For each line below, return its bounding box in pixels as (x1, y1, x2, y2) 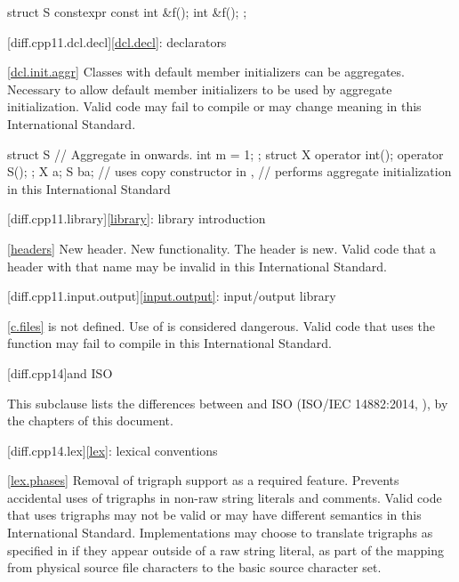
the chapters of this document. (7, 411, 173, 430)
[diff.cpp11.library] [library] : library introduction (7, 209, 266, 228)
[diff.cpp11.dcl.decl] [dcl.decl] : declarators (7, 32, 227, 51)
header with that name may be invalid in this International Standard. (7, 256, 387, 275)
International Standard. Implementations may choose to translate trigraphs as (7, 523, 433, 542)
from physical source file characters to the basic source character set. (7, 558, 382, 577)
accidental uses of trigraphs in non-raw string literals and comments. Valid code (7, 488, 442, 506)
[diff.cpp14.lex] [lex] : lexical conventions (7, 441, 218, 459)
